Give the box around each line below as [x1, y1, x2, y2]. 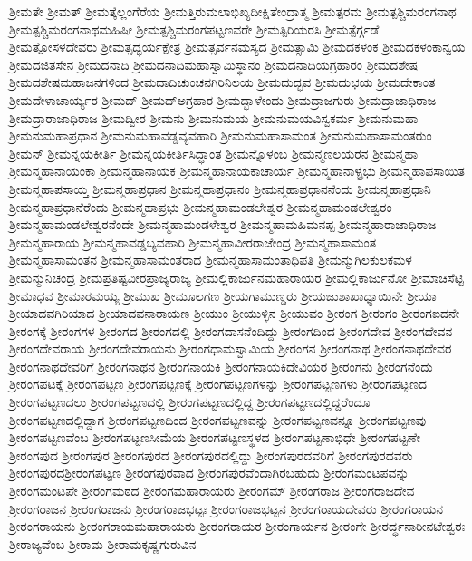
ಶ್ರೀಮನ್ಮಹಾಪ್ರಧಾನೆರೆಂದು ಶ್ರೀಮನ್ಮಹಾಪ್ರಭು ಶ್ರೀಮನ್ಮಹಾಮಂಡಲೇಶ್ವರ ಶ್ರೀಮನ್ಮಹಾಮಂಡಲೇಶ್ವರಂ [9, 197, 392, 216]
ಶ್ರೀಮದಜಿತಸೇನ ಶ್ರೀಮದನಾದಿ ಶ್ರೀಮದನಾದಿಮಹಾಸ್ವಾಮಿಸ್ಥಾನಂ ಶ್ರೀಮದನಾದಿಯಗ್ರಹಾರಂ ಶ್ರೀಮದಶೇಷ [9, 54, 419, 73]
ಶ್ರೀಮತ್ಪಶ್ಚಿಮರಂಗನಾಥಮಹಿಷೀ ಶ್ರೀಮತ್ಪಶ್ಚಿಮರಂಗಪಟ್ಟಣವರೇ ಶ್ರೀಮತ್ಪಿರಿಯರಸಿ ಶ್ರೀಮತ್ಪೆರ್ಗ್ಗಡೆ [9, 19, 380, 38]
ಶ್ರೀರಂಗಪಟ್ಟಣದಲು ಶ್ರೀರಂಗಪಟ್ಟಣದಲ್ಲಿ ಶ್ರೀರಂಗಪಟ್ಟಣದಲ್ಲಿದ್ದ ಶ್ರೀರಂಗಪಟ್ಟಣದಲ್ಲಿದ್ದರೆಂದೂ [9, 392, 371, 411]
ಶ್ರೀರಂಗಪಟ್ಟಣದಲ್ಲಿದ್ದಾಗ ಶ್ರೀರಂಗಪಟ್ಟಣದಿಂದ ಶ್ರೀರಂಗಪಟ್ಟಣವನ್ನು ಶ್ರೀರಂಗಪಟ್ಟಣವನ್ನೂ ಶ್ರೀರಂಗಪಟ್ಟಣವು [9, 410, 427, 429]
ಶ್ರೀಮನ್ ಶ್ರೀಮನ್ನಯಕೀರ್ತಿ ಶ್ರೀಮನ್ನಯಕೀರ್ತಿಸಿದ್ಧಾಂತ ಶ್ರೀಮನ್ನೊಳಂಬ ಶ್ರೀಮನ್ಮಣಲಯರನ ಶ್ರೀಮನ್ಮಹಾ [9, 143, 419, 162]
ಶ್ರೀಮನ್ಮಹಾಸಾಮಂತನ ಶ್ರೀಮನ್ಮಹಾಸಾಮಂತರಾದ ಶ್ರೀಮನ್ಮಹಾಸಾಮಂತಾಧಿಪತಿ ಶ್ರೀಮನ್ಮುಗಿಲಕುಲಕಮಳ [9, 250, 412, 269]
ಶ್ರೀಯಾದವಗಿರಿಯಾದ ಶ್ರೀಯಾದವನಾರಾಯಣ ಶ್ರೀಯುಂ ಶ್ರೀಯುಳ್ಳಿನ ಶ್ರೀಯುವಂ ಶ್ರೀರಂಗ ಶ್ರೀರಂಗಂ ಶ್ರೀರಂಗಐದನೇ [9, 304, 460, 323]
